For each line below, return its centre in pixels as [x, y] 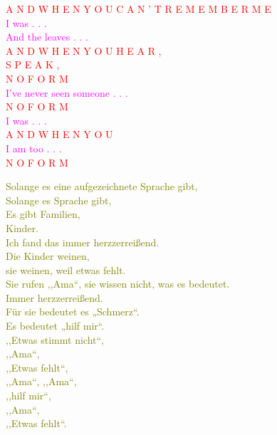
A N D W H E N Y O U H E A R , [84, 50]
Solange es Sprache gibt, [59, 200]
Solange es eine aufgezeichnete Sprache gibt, [102, 186]
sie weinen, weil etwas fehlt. [66, 269]
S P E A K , [33, 64]
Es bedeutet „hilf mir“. [55, 326]
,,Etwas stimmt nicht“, [55, 339]
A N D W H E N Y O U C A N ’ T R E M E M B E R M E [138, 9]
